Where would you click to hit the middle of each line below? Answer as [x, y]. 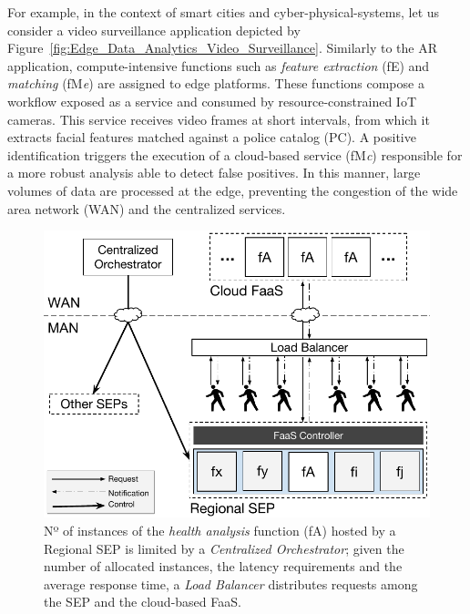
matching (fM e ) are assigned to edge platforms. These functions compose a [216, 83]
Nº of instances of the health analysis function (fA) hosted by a [220, 530]
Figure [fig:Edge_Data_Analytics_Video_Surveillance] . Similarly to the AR [223, 48]
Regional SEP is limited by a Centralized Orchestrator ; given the [224, 548]
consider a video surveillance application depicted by [154, 30]
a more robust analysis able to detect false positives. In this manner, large [214, 173]
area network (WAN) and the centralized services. [147, 208]
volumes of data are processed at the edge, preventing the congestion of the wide [233, 190]
